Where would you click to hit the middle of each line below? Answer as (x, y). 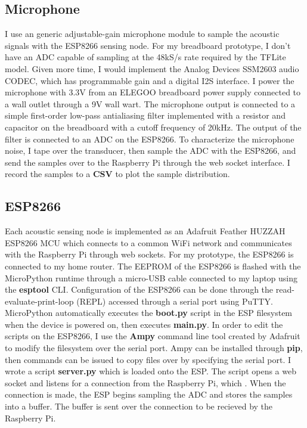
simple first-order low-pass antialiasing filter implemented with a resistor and (145, 115)
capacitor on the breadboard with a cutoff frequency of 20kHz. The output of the (153, 127)
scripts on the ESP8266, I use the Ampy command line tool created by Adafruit (153, 336)
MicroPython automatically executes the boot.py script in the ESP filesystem (149, 313)
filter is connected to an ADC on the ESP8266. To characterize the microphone (150, 139)
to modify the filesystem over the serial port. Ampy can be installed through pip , (154, 348)
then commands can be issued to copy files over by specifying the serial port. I (148, 359)
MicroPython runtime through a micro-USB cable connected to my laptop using (151, 277)
